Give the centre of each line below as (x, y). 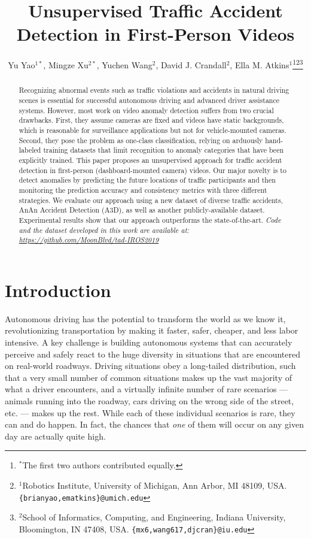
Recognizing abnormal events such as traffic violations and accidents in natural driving (154, 90)
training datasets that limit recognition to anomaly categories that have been (164, 150)
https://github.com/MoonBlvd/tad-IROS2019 (89, 240)
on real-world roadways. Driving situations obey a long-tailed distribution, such (150, 366)
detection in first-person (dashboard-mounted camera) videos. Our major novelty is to (153, 170)
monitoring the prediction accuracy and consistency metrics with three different (143, 190)
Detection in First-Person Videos (155, 34)
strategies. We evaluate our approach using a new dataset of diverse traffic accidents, (151, 200)
